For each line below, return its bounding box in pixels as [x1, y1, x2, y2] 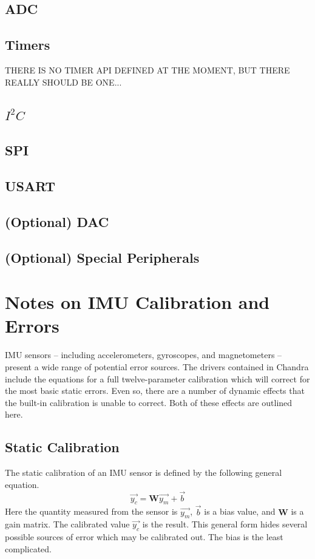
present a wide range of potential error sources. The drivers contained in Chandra [5, 360, 309, 373]
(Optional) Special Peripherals [5, 248, 200, 266]
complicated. [5, 542, 52, 555]
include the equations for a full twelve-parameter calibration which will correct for [5, 372, 310, 385]
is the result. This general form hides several [142, 518, 308, 530]
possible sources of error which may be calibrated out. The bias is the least [5, 530, 283, 543]
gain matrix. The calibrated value [5, 518, 130, 530]
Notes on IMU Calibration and [5, 290, 270, 314]
